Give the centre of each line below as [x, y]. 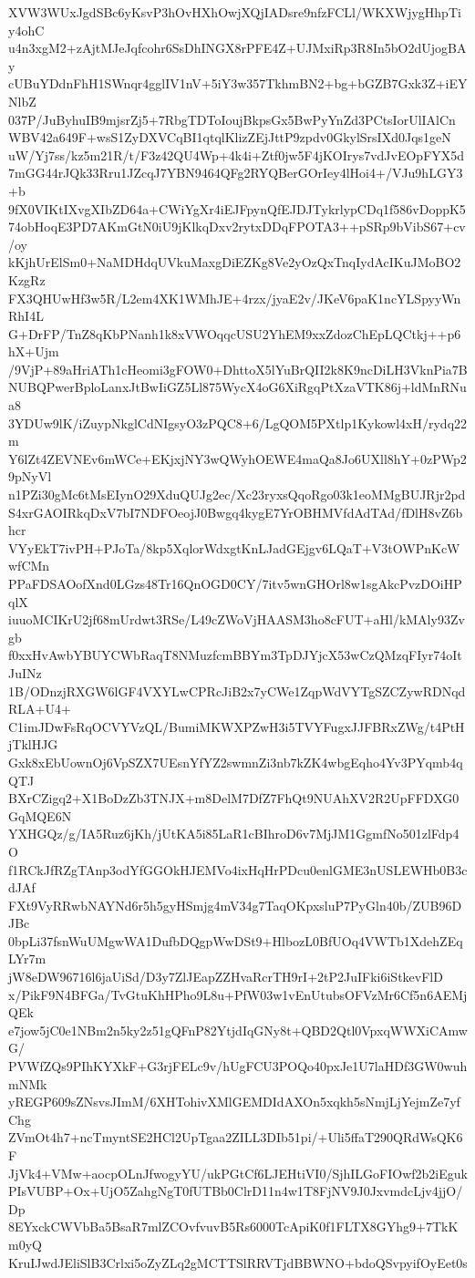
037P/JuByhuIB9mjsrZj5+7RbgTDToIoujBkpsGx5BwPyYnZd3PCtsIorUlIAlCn [232, 119]
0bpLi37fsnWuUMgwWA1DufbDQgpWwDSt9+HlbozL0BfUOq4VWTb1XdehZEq [236, 940]
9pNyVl [30, 476]
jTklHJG [33, 744]
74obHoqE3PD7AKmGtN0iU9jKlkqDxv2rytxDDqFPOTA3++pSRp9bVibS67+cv [237, 227]
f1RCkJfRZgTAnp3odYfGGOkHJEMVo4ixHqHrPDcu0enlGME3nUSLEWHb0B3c [238, 869]
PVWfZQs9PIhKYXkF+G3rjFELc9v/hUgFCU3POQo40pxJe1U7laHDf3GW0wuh [238, 1066]
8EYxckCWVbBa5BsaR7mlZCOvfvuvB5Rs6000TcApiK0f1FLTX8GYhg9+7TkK [233, 1226]
